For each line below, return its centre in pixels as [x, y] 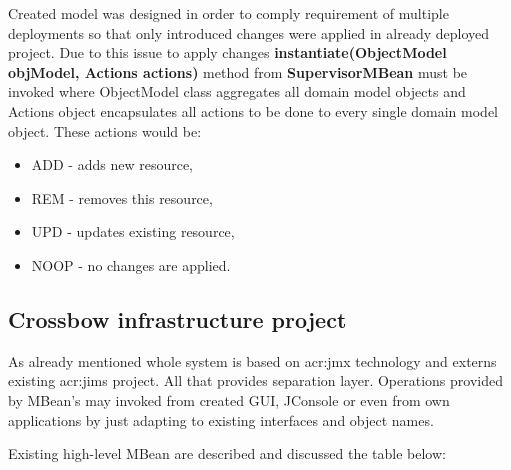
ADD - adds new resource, [112, 164]
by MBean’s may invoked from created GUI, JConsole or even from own [229, 399]
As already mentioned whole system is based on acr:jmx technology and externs [252, 360]
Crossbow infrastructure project [177, 318]
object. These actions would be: [105, 130]
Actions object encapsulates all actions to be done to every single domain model [253, 110]
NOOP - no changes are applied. [131, 264]
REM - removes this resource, [122, 197]
